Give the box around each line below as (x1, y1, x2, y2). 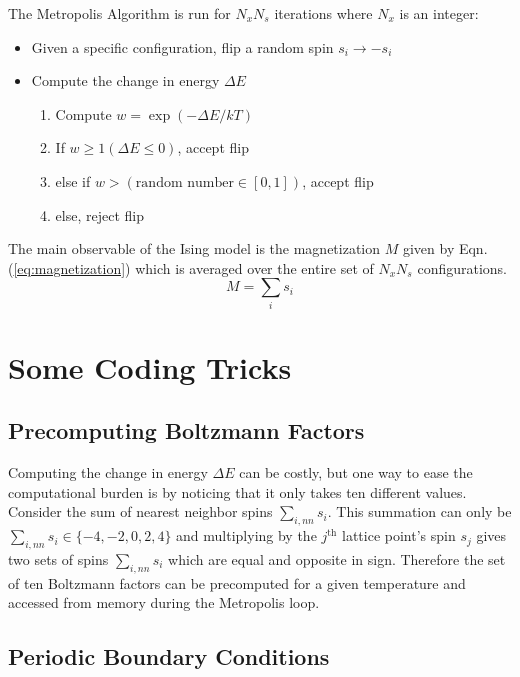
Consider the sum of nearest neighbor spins (8, 501, 273, 522)
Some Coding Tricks (8, 346, 292, 387)
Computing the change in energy (8, 462, 208, 483)
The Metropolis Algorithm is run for (8, 3, 231, 23)
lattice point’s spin (342, 525, 456, 546)
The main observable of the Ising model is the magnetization (8, 238, 381, 259)
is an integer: (399, 3, 479, 23)
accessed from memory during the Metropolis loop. (8, 592, 320, 613)
